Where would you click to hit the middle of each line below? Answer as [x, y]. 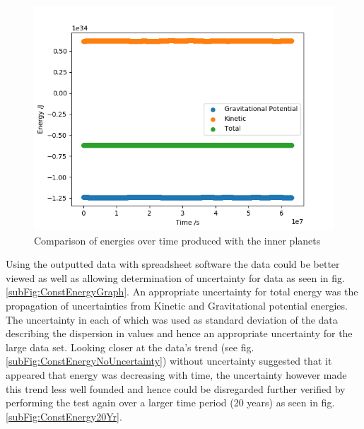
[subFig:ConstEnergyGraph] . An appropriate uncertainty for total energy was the [182, 292]
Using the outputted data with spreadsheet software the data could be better [173, 264]
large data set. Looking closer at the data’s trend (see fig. [130, 347]
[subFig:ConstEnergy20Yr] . [64, 416]
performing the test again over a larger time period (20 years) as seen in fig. [170, 402]
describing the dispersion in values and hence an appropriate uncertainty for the [179, 333]
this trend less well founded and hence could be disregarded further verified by [176, 388]
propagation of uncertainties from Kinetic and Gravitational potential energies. [177, 305]
